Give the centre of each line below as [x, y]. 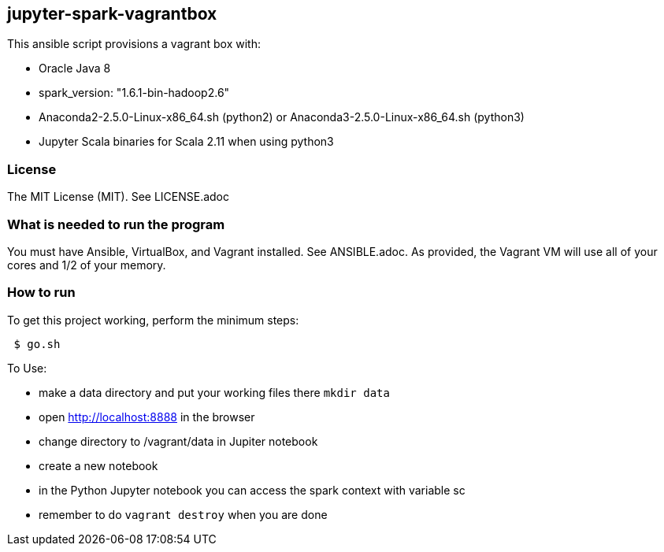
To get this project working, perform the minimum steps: [153, 320]
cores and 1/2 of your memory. [87, 265]
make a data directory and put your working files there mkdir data [214, 392]
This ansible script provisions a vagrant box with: [134, 44]
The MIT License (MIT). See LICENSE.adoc [119, 197]
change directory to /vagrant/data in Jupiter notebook [178, 441]
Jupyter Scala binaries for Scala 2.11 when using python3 [186, 142]
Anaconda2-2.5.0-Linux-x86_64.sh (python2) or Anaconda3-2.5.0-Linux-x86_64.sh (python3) [282, 117]
